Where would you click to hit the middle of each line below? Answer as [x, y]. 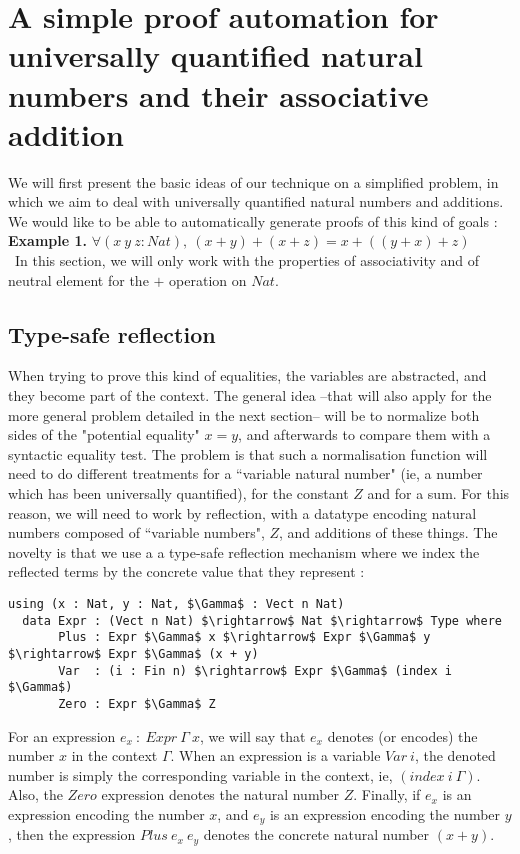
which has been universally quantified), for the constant [178, 493]
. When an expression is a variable [275, 755]
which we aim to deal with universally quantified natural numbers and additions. [256, 201]
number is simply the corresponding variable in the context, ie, [200, 774]
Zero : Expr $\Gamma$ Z [137, 703]
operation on [208, 279]
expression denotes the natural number [220, 794]
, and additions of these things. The [388, 532]
